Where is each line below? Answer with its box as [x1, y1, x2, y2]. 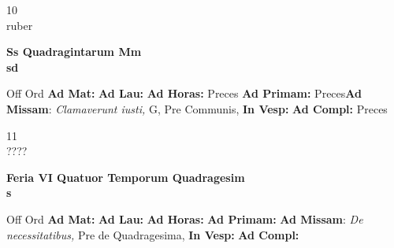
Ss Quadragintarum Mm [6, 43, 142, 60]
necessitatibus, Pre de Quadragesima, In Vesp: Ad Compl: [6, 226, 299, 242]
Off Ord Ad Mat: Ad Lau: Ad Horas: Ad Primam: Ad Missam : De [6, 210, 363, 227]
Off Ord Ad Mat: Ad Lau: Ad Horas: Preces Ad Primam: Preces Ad [6, 85, 362, 102]
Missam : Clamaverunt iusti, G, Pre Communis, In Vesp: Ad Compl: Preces [6, 100, 388, 117]
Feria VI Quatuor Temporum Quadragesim [6, 168, 245, 185]
